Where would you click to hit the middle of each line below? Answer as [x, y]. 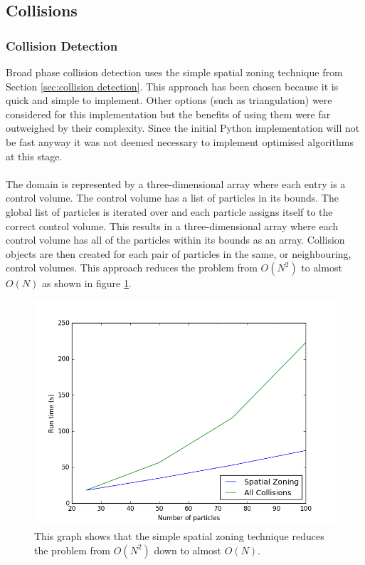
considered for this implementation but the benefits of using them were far [168, 114]
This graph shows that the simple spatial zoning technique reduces [179, 535]
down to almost [188, 550]
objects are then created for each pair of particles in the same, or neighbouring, [179, 253]
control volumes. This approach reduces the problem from [132, 268]
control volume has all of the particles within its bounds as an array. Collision [175, 240]
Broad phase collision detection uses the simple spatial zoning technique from [174, 72]
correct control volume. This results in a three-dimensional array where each [172, 226]
